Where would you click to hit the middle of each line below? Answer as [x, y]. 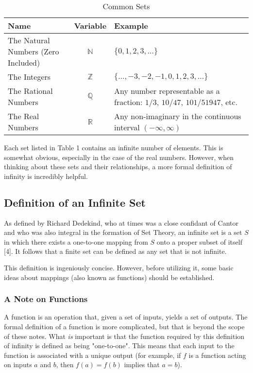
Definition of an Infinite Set [75, 202]
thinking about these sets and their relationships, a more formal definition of [118, 167]
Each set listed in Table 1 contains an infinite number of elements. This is [114, 147]
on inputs [18, 364]
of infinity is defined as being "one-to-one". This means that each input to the [119, 346]
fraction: [128, 102]
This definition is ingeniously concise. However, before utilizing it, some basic [119, 267]
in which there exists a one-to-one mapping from [76, 241]
